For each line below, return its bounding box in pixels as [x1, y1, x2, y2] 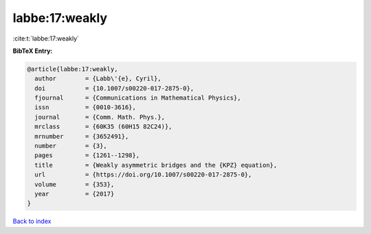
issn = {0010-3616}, [34, 104, 137, 111]
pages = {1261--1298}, [34, 152, 140, 159]
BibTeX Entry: [12, 47, 53, 55]
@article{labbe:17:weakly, [27, 65, 118, 73]
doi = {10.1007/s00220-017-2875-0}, [34, 84, 194, 92]
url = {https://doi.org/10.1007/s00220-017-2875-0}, [34, 171, 252, 178]
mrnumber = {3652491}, [34, 132, 129, 140]
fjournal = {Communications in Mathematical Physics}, [34, 94, 241, 102]
